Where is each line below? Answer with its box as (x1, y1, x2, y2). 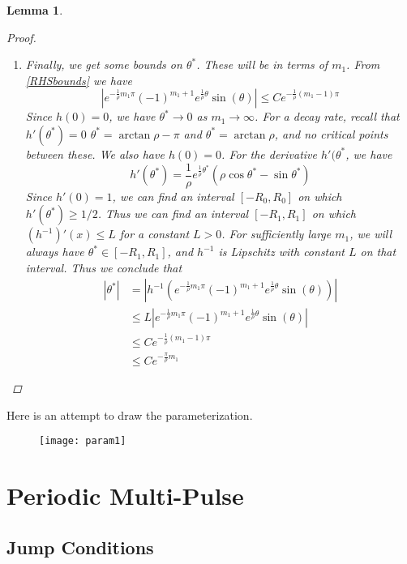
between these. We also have (25, 145, 165, 162)
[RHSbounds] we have (25, 71, 132, 88)
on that (360, 243, 396, 260)
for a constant (119, 225, 190, 242)
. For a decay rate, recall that (255, 108, 400, 125)
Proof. (6, 28, 36, 45)
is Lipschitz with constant (218, 243, 345, 260)
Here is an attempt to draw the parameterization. (6, 406, 253, 423)
